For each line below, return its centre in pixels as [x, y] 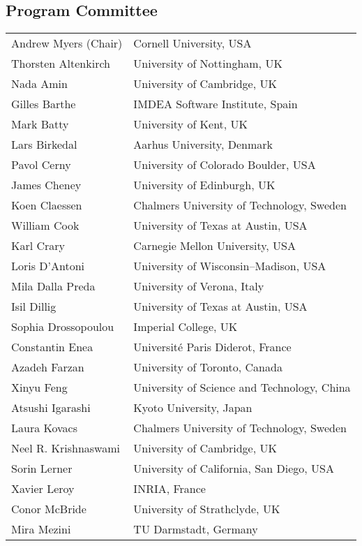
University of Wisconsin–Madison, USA [230, 266]
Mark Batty [40, 124]
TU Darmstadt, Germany [196, 529]
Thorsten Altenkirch [61, 64]
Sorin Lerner [42, 468]
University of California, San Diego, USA [234, 468]
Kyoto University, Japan [193, 408]
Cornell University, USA [193, 43]
